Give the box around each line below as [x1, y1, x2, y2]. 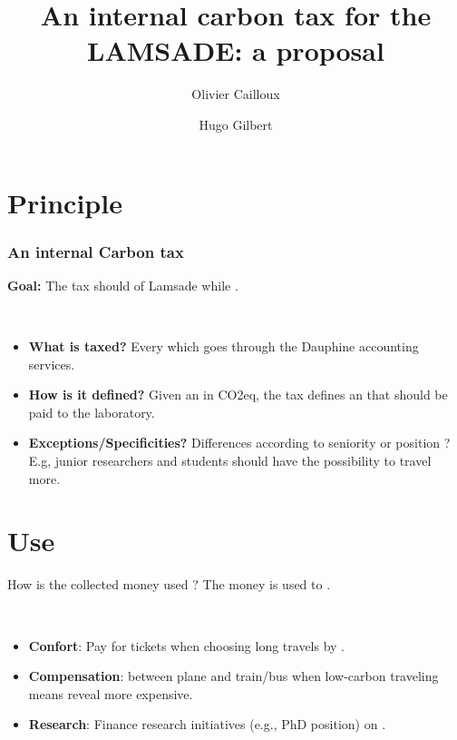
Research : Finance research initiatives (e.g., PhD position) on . [28, 715, 386, 734]
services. [28, 354, 75, 373]
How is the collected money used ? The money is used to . [7, 575, 331, 594]
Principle [7, 183, 122, 221]
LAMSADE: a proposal [87, 32, 384, 69]
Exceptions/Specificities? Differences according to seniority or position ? [28, 433, 451, 452]
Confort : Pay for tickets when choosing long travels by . [28, 636, 345, 655]
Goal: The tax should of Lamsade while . [7, 275, 238, 294]
